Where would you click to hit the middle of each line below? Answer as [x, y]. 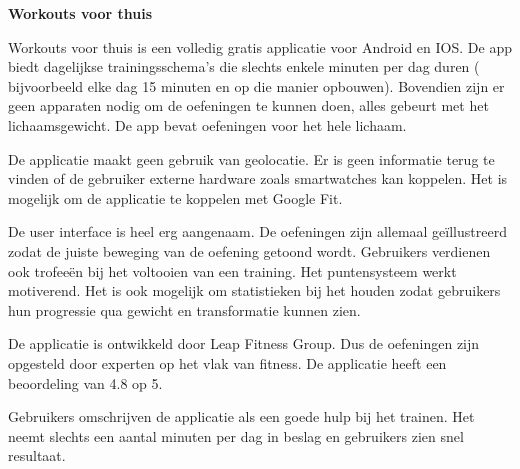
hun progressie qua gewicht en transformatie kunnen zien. [184, 309]
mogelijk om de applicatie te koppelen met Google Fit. [175, 197]
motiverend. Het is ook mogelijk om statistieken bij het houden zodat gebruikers [254, 290]
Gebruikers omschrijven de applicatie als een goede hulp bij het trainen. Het [241, 416]
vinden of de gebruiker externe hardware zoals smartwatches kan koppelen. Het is [258, 178]
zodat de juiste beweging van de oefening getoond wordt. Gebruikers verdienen [249, 250]
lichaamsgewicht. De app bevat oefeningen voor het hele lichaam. [207, 124]
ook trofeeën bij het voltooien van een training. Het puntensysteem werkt [232, 270]
